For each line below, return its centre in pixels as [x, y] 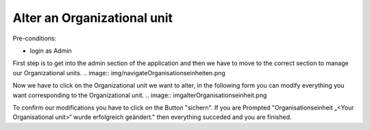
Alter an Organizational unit [93, 18]
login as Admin [51, 51]
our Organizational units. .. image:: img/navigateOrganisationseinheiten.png [119, 73]
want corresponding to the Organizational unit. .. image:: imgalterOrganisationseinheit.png [140, 95]
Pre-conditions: [35, 38]
